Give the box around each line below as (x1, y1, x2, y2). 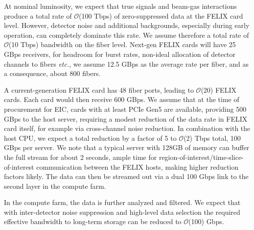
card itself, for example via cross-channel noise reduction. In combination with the (4, 123, 251, 133)
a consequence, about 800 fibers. (4, 68, 101, 78)
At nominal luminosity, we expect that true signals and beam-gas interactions (4, 1, 237, 11)
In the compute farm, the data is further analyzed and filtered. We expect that (4, 197, 241, 207)
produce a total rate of (4, 10, 72, 21)
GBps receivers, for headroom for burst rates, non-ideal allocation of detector (4, 49, 236, 59)
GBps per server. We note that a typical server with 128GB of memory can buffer (4, 142, 250, 153)
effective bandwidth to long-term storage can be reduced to (4, 216, 182, 227)
